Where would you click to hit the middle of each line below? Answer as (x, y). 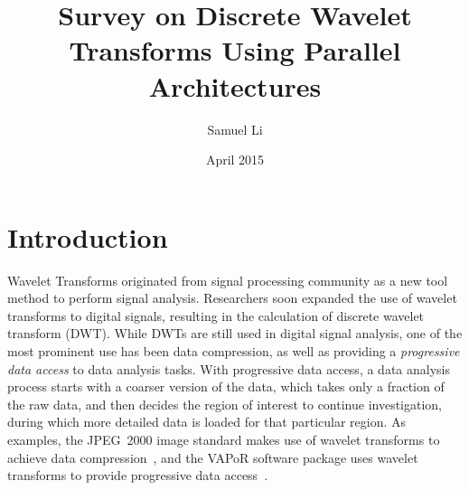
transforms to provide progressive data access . (138, 475)
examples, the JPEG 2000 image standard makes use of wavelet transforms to (224, 439)
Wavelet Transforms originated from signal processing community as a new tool (228, 280)
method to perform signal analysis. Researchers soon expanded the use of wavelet (232, 298)
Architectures (235, 85)
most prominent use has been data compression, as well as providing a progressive (234, 351)
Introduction (88, 236)
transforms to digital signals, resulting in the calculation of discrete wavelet (216, 315)
